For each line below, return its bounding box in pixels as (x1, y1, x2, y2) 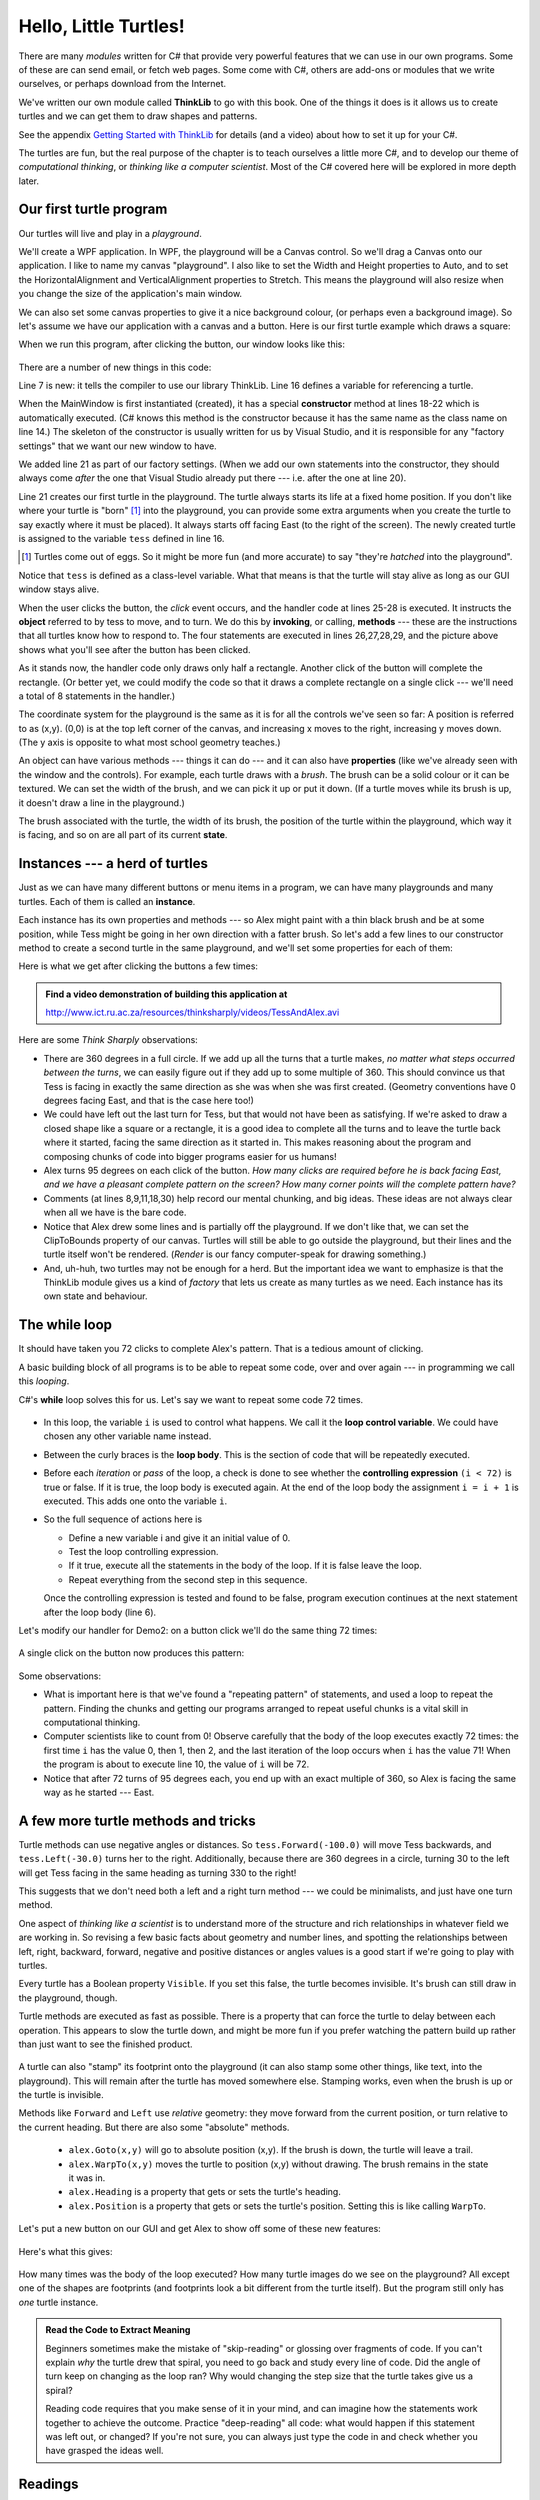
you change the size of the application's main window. (18, 288, 243, 300)
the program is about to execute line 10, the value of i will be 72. (43, 1758, 310, 1770)
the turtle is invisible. (18, 2089, 104, 2101)
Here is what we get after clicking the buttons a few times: (18, 960, 259, 972)
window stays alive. (18, 583, 100, 595)
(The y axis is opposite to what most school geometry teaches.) (18, 736, 281, 749)
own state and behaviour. (43, 1290, 148, 1302)
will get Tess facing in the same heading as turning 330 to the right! (18, 1866, 297, 1879)
